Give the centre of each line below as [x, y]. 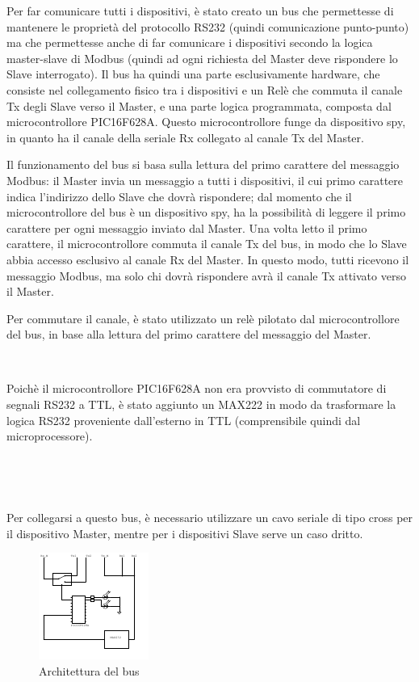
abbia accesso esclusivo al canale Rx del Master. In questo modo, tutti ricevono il [208, 259]
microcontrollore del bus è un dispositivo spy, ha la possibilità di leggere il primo [206, 212]
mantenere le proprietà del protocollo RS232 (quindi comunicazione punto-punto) [208, 26]
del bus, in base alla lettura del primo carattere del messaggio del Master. [189, 334]
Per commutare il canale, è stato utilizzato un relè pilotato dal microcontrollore [203, 318]
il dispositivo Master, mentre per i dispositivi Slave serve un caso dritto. [185, 533]
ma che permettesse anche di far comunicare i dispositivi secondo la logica [190, 42]
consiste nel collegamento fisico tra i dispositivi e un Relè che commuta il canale [205, 89]
